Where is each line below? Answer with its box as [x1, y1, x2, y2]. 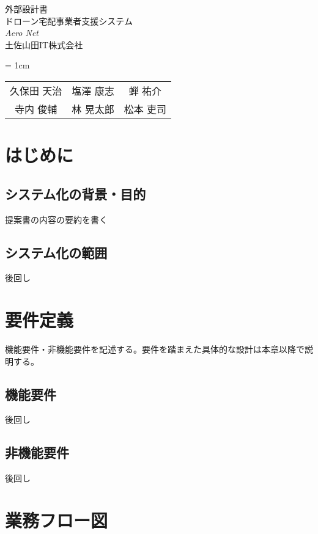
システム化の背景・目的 [5, 184, 146, 203]
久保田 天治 [10, 83, 62, 98]
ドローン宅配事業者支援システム [5, 14, 133, 27]
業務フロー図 [5, 508, 108, 533]
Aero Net [5, 26, 39, 39]
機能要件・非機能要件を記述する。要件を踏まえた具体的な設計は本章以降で [5, 343, 305, 356]
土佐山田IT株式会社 [5, 38, 83, 51]
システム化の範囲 [5, 243, 108, 262]
